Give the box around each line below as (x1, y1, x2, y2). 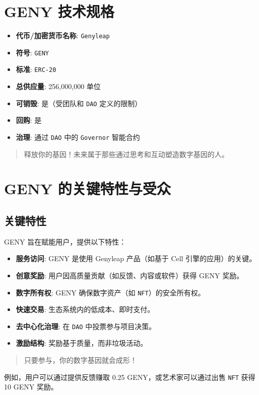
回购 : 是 (16, 115, 42, 125)
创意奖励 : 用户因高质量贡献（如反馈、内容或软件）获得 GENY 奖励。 (16, 270, 244, 280)
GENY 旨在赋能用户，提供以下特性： (4, 236, 126, 247)
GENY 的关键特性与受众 (4, 178, 171, 199)
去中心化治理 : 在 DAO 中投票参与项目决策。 (16, 321, 156, 331)
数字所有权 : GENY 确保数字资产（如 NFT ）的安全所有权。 (16, 287, 205, 297)
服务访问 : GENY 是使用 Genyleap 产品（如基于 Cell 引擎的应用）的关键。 (16, 253, 256, 264)
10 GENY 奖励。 (4, 381, 58, 392)
